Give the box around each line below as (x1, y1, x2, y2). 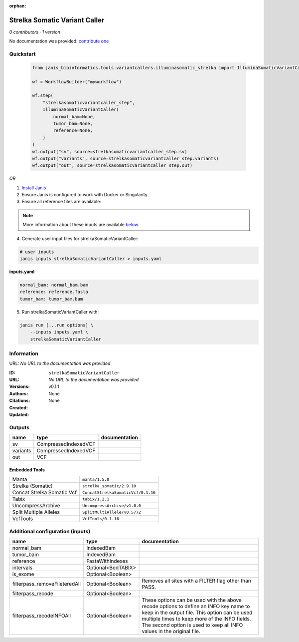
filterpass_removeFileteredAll (12, 580, 81, 587)
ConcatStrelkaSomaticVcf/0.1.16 (82, 490, 156, 495)
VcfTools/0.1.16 (82, 516, 119, 521)
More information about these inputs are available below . (22, 222, 140, 228)
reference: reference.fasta (19, 289, 88, 295)
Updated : (9, 411, 29, 417)
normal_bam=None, (53, 114, 96, 119)
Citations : (9, 397, 30, 404)
